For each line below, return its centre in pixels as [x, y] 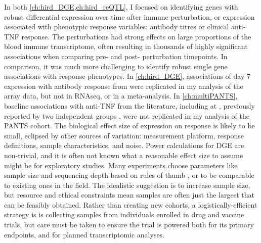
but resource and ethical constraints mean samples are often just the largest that [129, 195]
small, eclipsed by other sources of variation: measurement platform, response [124, 135]
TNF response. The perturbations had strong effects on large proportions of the [128, 36]
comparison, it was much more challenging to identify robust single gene [116, 66]
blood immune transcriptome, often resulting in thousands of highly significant [126, 46]
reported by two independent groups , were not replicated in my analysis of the [127, 115]
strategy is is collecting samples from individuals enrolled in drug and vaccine [124, 214]
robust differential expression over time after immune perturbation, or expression [129, 16]
